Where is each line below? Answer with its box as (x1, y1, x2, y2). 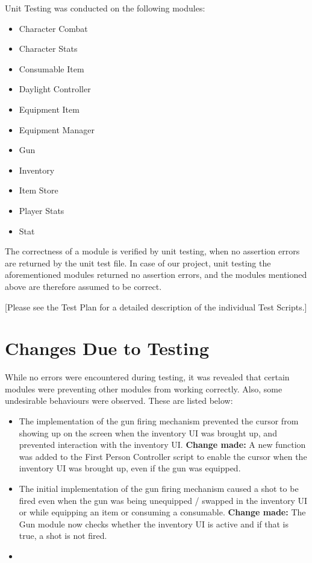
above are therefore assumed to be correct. (5, 280, 162, 292)
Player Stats (19, 204, 64, 216)
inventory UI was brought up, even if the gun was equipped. (19, 462, 241, 474)
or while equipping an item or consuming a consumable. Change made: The (19, 506, 306, 518)
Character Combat (19, 22, 88, 34)
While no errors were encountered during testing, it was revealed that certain (5, 371, 290, 383)
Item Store (19, 184, 58, 197)
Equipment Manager (19, 123, 95, 136)
